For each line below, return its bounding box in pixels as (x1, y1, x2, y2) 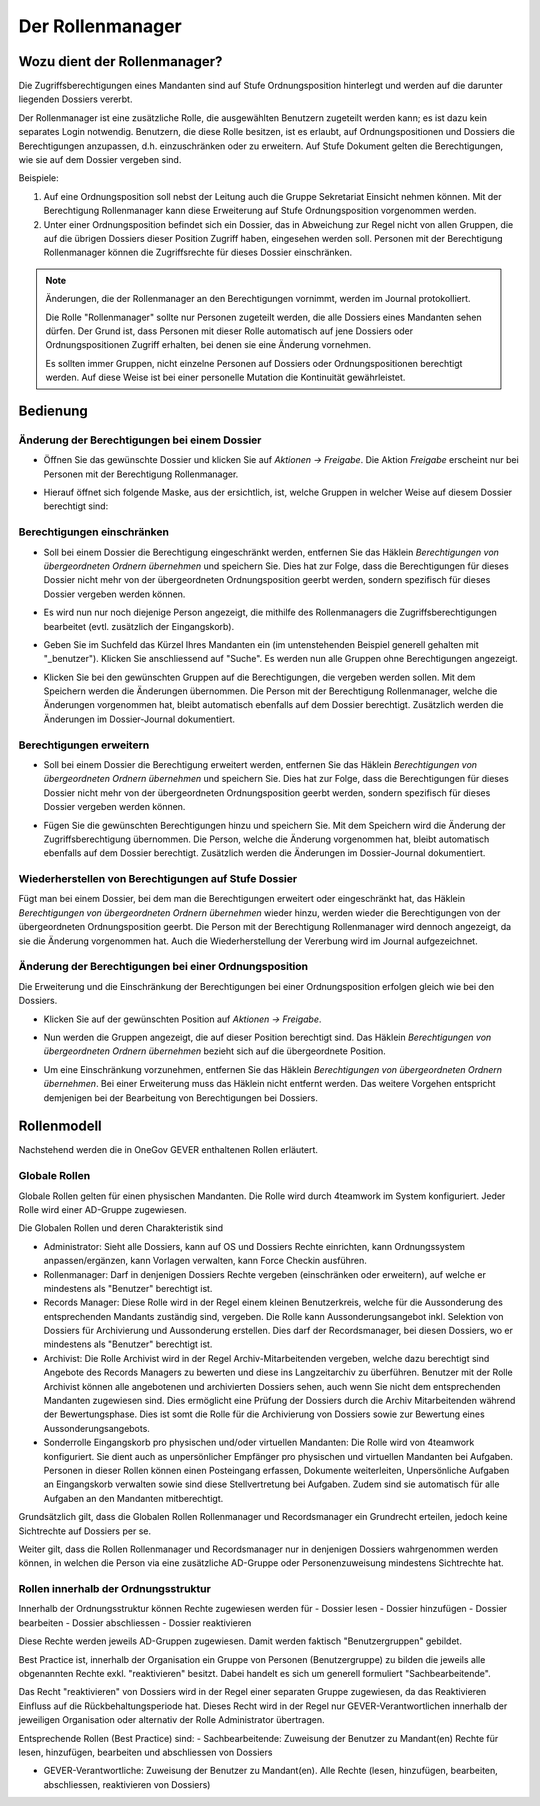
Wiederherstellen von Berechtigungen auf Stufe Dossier (18, 872, 298, 886)
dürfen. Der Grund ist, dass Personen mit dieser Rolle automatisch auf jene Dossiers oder (45, 325, 414, 337)
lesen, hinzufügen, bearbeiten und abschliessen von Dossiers (18, 1746, 273, 1758)
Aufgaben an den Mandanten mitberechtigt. (43, 1492, 224, 1504)
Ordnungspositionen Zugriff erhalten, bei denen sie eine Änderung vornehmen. (45, 339, 372, 351)
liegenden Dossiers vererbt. (18, 93, 133, 105)
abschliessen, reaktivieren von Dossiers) (43, 1778, 211, 1790)
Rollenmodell (18, 1118, 102, 1135)
